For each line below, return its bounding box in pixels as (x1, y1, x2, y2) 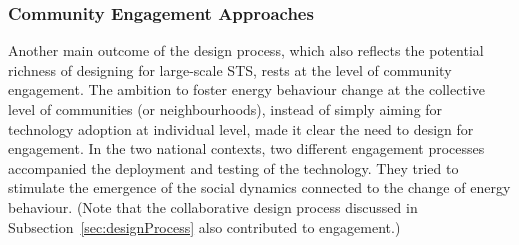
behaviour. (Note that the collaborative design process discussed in (8, 196, 418, 217)
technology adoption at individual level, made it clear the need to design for (8, 118, 474, 139)
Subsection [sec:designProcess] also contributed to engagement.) (8, 216, 401, 237)
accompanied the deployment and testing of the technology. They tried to (8, 157, 459, 178)
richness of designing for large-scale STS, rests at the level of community (8, 59, 452, 80)
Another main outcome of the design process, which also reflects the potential (8, 40, 484, 61)
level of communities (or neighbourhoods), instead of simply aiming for (8, 99, 443, 119)
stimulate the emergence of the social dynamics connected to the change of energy (8, 177, 511, 198)
